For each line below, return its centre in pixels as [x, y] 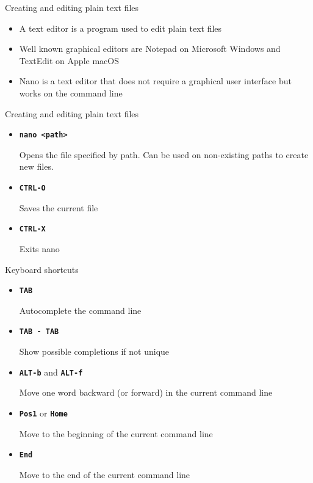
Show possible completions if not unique [94, 351]
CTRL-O [32, 188]
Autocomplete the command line [80, 310]
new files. [36, 166]
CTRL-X [32, 229]
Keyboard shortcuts [42, 269]
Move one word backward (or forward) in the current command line [146, 392]
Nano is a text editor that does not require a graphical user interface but [155, 81]
